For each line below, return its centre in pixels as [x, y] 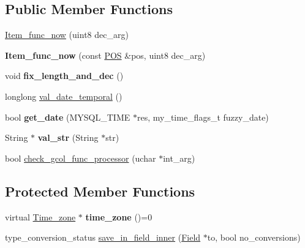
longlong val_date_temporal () [64, 96]
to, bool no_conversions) [254, 237]
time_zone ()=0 [119, 216]
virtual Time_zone [40, 216]
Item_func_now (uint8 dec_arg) [67, 35]
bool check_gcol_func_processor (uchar [81, 158]
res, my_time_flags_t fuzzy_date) [203, 117]
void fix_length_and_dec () [64, 76]
